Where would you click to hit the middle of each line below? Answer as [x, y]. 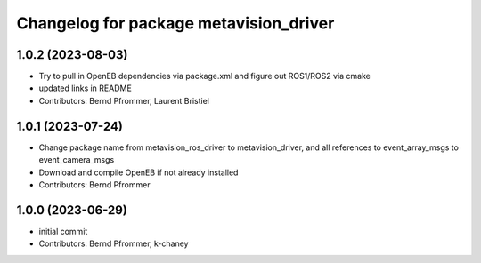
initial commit [63, 231]
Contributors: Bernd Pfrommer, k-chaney [114, 243]
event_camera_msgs [77, 160]
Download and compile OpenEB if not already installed [139, 172]
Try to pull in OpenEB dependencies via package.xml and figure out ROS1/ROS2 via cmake [205, 76]
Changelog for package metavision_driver [175, 23]
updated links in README [86, 88]
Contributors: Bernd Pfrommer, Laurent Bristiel [124, 100]
